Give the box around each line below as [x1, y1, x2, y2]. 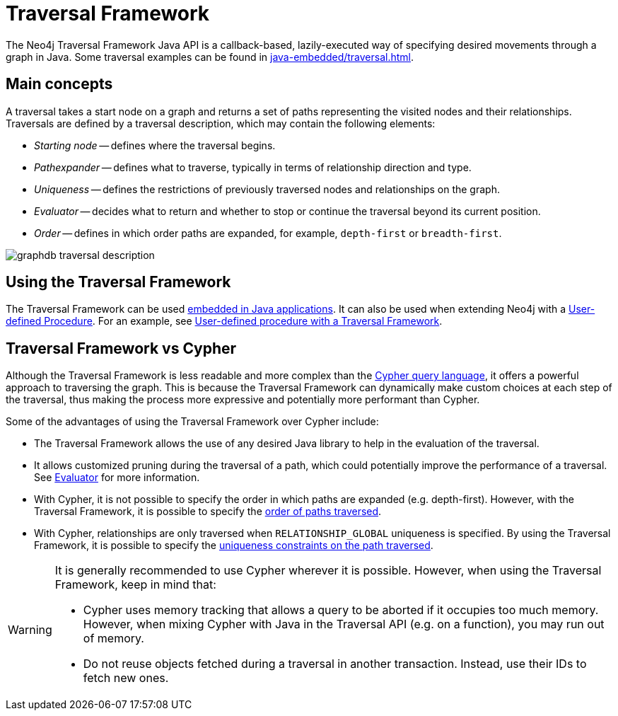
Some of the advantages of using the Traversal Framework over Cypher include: [6, 415, 379, 428]
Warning [8, 623, 52, 637]
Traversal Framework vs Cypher [6, 339, 237, 357]
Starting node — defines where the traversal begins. [34, 139, 276, 151]
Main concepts [6, 75, 113, 93]
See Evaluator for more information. [34, 471, 200, 484]
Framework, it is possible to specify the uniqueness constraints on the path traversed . [34, 539, 433, 552]
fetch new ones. [83, 671, 169, 686]
